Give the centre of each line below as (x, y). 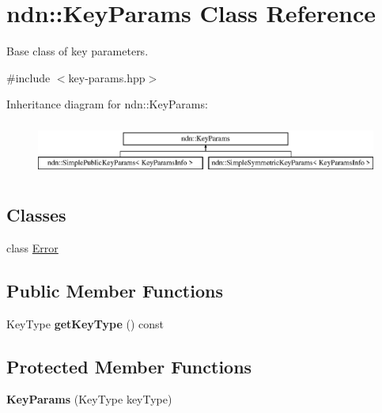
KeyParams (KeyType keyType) (89, 399)
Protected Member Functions (129, 366)
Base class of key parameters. (78, 51)
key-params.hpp (107, 77)
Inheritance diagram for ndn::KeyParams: (107, 104)
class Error (32, 247)
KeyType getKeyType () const (85, 323)
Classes (36, 215)
